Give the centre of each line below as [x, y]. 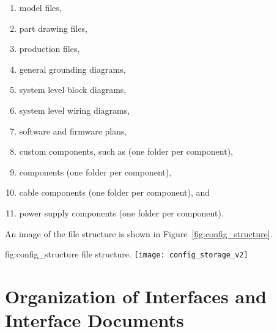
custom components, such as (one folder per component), [126, 151]
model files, [40, 7]
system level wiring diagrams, [75, 110]
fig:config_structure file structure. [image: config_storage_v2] [127, 254]
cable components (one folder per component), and [115, 192]
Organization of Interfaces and [136, 296]
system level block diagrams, [73, 90]
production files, [50, 49]
